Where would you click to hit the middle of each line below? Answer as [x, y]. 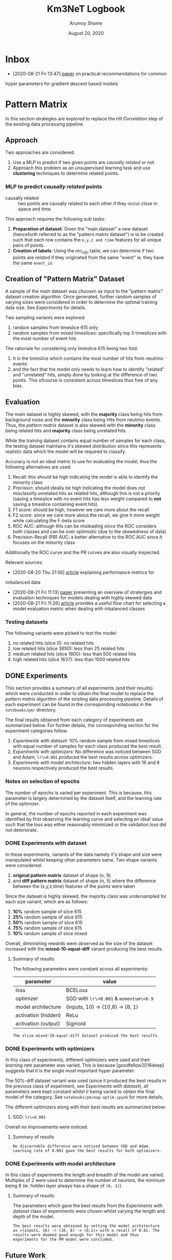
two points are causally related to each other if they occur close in [88, 203]
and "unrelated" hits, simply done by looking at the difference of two [85, 375]
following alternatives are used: [38, 467]
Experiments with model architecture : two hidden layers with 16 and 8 [86, 763]
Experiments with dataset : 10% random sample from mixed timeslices [86, 741]
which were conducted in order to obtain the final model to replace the [80, 693]
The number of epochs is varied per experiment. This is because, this [79, 793]
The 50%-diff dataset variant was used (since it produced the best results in [86, 1081]
